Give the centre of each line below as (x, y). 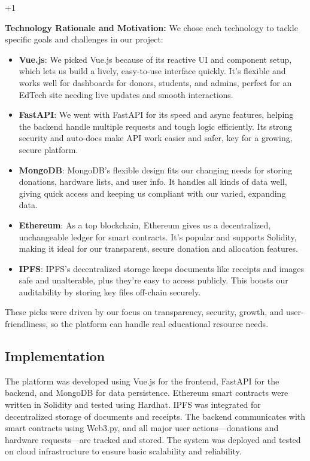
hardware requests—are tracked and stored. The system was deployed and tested (153, 439)
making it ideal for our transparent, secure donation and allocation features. (158, 248)
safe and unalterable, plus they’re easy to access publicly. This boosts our (154, 280)
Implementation (55, 356)
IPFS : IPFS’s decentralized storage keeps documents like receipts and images (161, 268)
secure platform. (48, 149)
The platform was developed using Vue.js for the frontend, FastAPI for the (142, 381)
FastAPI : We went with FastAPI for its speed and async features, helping (156, 115)
